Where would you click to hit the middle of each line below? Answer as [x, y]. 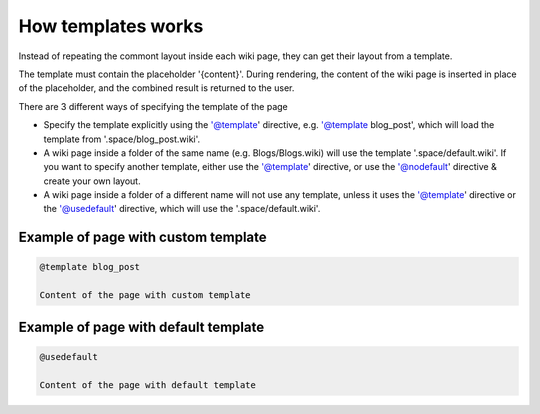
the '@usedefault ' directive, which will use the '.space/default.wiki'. [182, 209]
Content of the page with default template [148, 384]
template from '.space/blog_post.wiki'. [122, 139]
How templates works [111, 26]
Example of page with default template [141, 326]
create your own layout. [92, 181]
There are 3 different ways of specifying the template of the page [153, 106]
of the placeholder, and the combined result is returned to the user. [156, 88]
